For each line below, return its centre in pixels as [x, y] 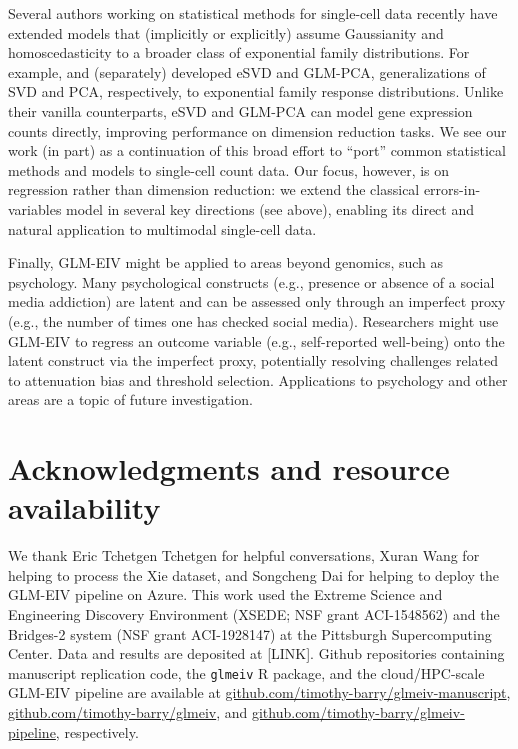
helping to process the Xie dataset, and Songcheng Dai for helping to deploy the [253, 574]
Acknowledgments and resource [229, 468]
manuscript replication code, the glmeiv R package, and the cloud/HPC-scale [246, 672]
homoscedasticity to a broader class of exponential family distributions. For [239, 52]
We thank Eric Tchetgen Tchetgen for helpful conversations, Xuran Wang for [244, 555]
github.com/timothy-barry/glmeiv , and [128, 712]
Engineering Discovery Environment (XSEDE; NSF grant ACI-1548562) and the [254, 613]
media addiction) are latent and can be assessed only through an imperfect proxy [257, 301]
